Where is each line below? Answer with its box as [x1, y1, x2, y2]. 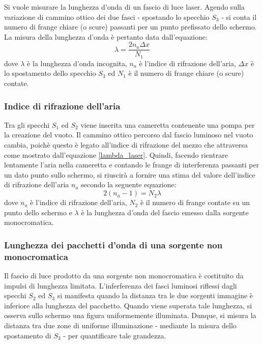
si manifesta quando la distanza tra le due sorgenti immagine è [57, 290, 253, 301]
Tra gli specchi [4, 119, 50, 130]
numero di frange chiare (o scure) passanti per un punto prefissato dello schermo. [4, 21, 257, 32]
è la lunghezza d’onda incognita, [27, 58, 127, 68]
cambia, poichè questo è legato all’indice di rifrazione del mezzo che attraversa [4, 139, 248, 150]
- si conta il [221, 11, 257, 22]
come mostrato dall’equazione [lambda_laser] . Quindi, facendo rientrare [4, 149, 228, 160]
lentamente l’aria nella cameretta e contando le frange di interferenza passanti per [4, 159, 259, 170]
